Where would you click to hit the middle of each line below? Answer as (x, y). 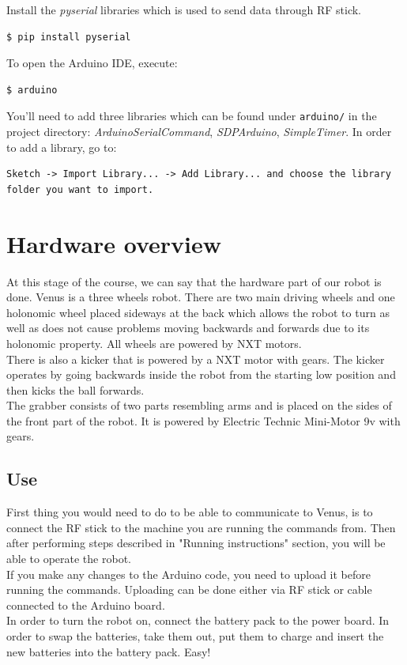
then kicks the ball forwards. (75, 389)
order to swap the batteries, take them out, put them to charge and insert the (195, 636)
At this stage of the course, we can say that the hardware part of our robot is (194, 281)
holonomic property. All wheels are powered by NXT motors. (154, 343)
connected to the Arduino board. (86, 605)
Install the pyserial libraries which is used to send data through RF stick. (184, 9)
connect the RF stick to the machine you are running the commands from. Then (201, 527)
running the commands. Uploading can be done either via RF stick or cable (189, 589)
